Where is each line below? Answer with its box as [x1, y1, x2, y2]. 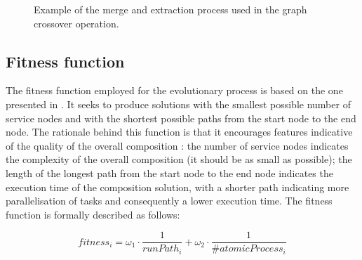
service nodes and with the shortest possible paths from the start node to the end [6, 110, 356, 125]
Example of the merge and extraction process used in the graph [34, 2, 307, 16]
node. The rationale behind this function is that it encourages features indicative [6, 124, 353, 139]
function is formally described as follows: [6, 207, 180, 221]
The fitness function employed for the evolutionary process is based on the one [6, 83, 343, 98]
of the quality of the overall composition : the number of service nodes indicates [6, 138, 349, 152]
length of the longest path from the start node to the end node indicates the [6, 165, 333, 180]
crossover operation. [34, 15, 119, 30]
